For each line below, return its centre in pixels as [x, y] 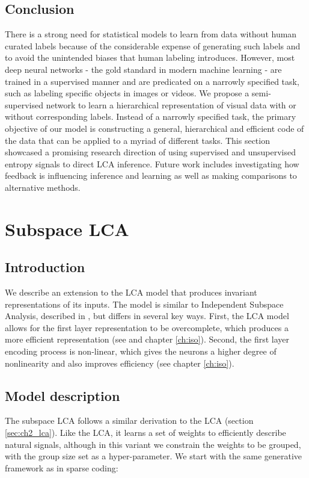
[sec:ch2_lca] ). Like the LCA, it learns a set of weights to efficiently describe [145, 433]
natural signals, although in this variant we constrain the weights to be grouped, [153, 444]
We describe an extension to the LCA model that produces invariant [131, 292]
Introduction [45, 267]
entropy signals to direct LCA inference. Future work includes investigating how [152, 163]
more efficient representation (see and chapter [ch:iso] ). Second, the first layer [147, 339]
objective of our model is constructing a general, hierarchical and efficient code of [154, 128]
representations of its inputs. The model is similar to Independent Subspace [144, 304]
